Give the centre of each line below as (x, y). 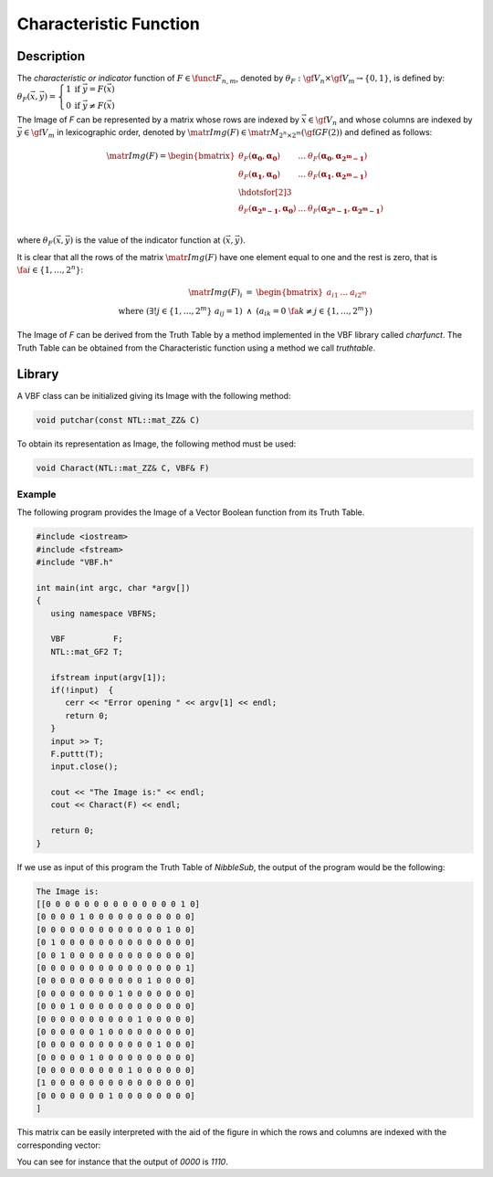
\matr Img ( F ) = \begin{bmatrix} (171, 156)
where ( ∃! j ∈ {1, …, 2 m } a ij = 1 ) (181, 311)
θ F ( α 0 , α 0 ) (259, 157)
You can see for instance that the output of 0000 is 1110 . (122, 1162)
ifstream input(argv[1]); (109, 677)
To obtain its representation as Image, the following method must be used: (157, 444)
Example (37, 494)
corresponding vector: (59, 1145)
